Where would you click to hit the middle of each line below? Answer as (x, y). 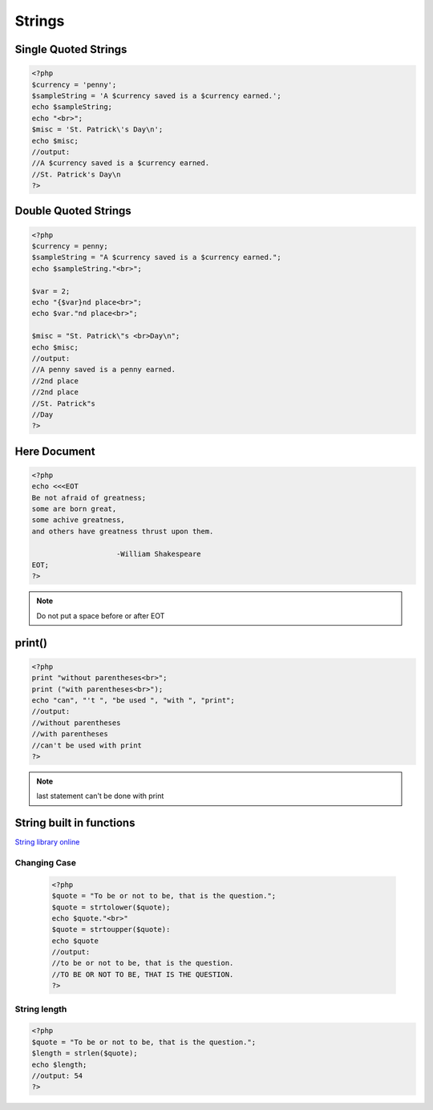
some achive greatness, (79, 520)
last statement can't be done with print (100, 796)
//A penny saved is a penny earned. (104, 370)
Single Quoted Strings (71, 49)
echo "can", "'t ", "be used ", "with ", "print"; (134, 700)
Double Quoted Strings (73, 211)
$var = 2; (51, 291)
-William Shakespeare (159, 554)
